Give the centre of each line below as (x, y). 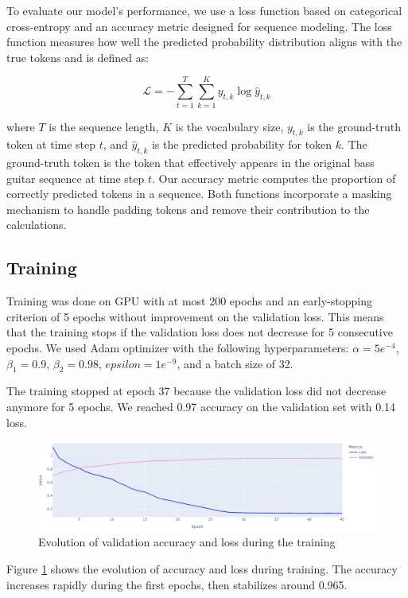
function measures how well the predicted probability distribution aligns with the (204, 42)
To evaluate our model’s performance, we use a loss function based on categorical (204, 10)
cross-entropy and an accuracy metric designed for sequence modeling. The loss (199, 26)
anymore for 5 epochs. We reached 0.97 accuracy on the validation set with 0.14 (201, 407)
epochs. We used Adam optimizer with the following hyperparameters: (178, 348)
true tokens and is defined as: (78, 57)
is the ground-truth (354, 126)
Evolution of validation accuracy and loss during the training (187, 542)
